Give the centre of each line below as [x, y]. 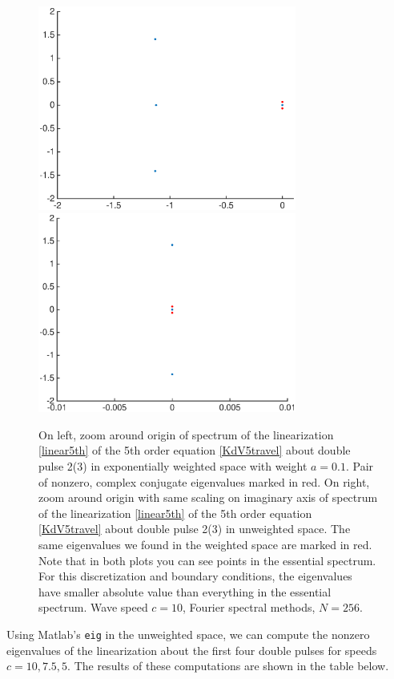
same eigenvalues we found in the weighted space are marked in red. [205, 544]
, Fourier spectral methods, [249, 607]
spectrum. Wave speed [93, 607]
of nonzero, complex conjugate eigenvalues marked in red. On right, [204, 481]
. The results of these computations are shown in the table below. [228, 666]
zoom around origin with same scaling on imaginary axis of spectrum [208, 497]
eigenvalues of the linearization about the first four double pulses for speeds [192, 650]
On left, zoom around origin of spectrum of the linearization [186, 434]
